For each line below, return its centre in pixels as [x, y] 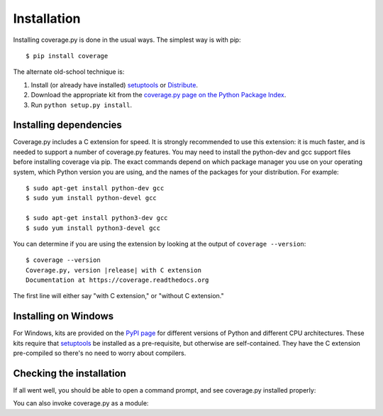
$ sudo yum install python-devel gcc [91, 198]
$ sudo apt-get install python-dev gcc [95, 188]
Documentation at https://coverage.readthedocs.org [117, 280]
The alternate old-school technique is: [69, 72]
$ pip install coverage [67, 56]
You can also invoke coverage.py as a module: [81, 403]
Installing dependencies [67, 125]
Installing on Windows [63, 316]
